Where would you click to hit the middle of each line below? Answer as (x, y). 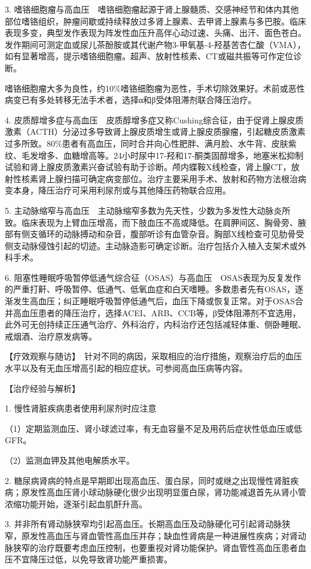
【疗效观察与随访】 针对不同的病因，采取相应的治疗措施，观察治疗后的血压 (153, 356)
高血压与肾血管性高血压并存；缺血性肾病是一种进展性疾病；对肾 (172, 535)
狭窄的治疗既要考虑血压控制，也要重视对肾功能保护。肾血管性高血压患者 (155, 547)
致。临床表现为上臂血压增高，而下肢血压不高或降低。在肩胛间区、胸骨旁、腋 (155, 222)
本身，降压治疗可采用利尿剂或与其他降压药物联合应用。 (122, 190)
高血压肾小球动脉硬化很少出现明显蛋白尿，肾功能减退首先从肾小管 (176, 492)
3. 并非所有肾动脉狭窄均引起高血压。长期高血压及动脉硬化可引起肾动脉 (144, 524)
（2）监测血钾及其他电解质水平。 (70, 460)
